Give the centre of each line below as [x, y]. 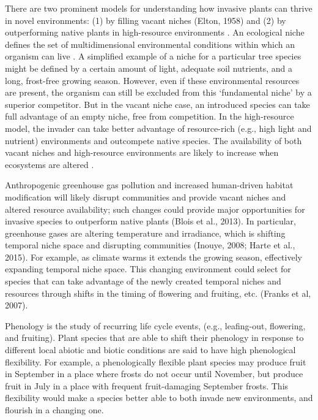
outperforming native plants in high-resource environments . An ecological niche [155, 32]
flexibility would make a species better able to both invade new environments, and [159, 398]
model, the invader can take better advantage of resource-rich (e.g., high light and [158, 128]
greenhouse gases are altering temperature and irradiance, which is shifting [145, 233]
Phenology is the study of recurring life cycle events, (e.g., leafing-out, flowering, [155, 325]
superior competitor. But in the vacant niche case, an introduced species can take [157, 104]
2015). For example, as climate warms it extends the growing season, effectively [153, 257]
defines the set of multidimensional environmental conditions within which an [150, 44]
